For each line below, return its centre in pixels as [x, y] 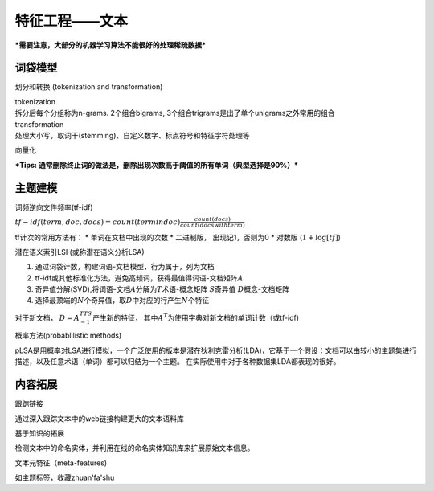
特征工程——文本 [72, 21]
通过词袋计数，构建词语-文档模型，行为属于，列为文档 [125, 267]
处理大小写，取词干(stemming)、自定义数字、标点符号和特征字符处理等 [132, 136]
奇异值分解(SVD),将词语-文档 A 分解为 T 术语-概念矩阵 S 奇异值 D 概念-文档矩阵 [162, 289]
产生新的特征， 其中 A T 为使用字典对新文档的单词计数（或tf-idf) [196, 317]
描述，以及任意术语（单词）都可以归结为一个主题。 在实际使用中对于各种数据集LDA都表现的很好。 [178, 362]
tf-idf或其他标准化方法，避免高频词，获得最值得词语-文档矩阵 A [139, 278]
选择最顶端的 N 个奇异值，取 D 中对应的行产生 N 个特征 [122, 301]
